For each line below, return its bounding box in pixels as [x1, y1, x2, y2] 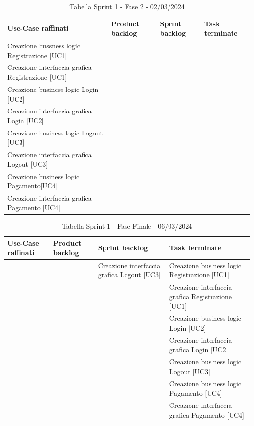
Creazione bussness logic [7, 41, 80, 51]
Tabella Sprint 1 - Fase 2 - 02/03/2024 [69, 1, 185, 11]
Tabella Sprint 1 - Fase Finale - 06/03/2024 [62, 221, 192, 231]
